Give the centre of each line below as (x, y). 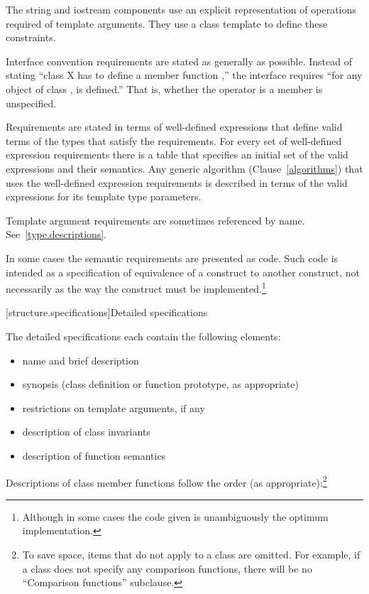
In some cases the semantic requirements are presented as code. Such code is (172, 258)
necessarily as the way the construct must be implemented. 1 (136, 287)
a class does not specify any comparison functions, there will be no (167, 568)
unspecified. (31, 103)
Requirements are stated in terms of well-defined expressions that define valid (174, 127)
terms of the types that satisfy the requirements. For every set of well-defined (174, 140)
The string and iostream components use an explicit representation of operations (181, 9)
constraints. (31, 37)
